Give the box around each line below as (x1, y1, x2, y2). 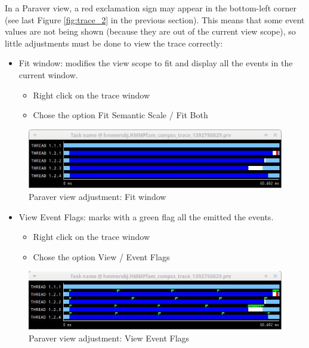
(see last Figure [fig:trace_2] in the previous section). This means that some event (5, 13, 305, 26)
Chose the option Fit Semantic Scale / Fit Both (33, 109, 208, 121)
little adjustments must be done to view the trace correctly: (5, 36, 223, 49)
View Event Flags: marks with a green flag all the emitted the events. (18, 210, 274, 223)
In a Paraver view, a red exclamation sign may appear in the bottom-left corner (5, 2, 296, 14)
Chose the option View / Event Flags (33, 250, 170, 263)
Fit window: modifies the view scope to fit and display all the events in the (18, 57, 293, 69)
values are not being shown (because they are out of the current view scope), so (5, 25, 296, 38)
